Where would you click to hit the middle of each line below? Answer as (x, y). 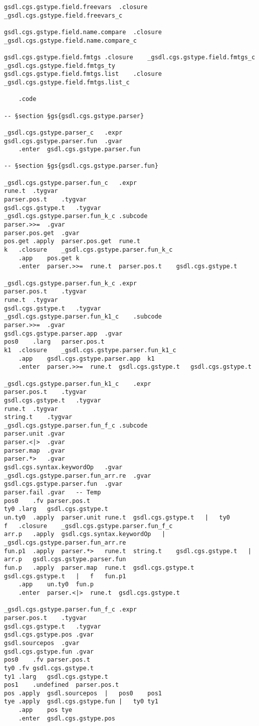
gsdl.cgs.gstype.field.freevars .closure (76, 7)
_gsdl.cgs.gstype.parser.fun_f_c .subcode (76, 425)
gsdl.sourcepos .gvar (42, 643)
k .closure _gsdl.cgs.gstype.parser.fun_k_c (88, 250)
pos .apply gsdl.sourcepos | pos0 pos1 (83, 693)
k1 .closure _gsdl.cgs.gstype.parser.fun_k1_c (90, 350)
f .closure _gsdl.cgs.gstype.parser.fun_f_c (88, 526)
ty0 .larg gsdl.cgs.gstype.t (56, 509)
